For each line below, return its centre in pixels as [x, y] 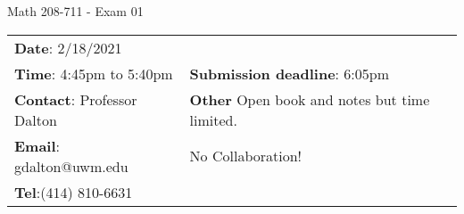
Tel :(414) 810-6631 [74, 192]
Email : [37, 145]
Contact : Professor [76, 99]
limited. [213, 119]
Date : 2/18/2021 [68, 47]
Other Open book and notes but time [310, 99]
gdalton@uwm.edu [71, 166]
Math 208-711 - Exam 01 [75, 11]
